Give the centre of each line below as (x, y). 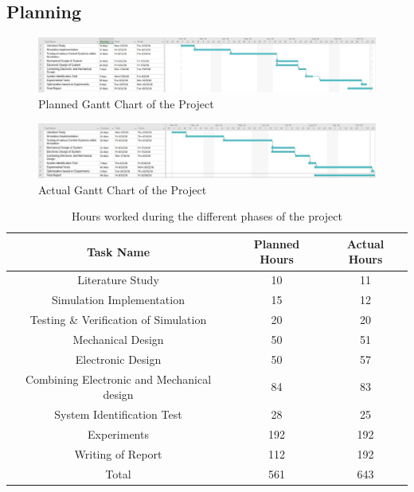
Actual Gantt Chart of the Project (123, 189)
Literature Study (118, 280)
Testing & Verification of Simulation (118, 319)
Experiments (118, 433)
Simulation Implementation (118, 300)
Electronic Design (118, 359)
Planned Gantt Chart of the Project (126, 103)
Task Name (118, 251)
